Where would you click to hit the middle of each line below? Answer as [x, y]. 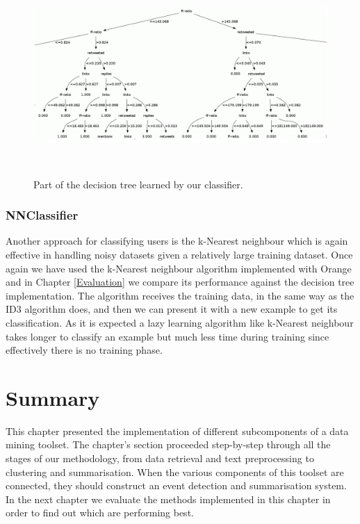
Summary [53, 397]
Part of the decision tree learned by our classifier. [138, 184]
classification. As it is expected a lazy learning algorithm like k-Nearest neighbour [180, 322]
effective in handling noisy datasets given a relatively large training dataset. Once [179, 254]
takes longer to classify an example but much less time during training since [167, 336]
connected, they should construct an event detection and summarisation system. [176, 485]
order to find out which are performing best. [100, 513]
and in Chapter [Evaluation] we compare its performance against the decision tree [180, 282]
